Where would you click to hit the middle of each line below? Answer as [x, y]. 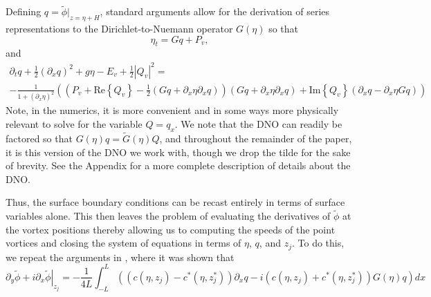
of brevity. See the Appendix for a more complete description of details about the [178, 165]
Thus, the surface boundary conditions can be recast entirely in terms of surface [175, 202]
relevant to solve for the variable [74, 124]
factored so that [39, 138]
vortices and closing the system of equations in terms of [123, 243]
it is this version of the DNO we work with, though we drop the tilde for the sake [178, 152]
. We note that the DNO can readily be [258, 124]
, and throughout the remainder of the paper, [256, 138]
